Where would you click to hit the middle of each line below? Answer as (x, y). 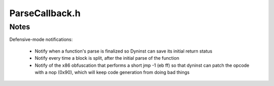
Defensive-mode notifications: (41, 39)
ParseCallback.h (45, 13)
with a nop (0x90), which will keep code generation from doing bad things (112, 72)
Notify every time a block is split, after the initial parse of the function (107, 58)
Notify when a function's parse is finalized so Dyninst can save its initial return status (124, 51)
